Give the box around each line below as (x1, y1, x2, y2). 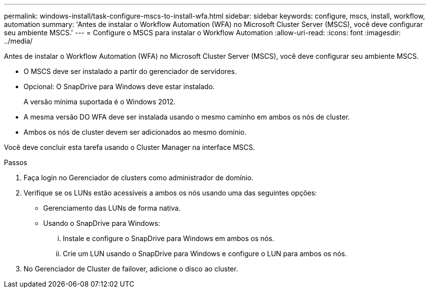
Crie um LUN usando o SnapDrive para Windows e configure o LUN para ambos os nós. (63, 249, 347, 258)
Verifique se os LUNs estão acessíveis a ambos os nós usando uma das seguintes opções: (24, 189, 317, 197)
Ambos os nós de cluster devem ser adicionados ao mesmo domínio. (24, 128, 247, 136)
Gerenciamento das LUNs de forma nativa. (43, 204, 181, 212)
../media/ (4, 37, 33, 45)
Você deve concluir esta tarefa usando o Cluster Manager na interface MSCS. (4, 143, 255, 151)
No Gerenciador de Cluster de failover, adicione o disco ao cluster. (24, 265, 238, 273)
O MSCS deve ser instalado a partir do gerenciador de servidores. (24, 67, 237, 75)
